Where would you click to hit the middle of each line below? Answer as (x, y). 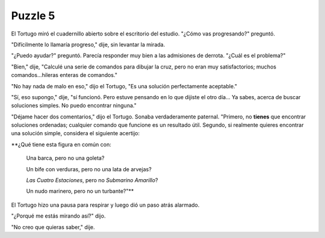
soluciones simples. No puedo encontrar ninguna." (74, 106)
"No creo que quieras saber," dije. (53, 227)
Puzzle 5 (33, 16)
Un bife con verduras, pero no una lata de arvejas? (89, 169)
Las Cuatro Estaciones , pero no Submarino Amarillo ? (92, 180)
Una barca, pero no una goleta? (65, 158)
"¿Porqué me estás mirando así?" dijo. (58, 216)
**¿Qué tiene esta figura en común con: (61, 144)
